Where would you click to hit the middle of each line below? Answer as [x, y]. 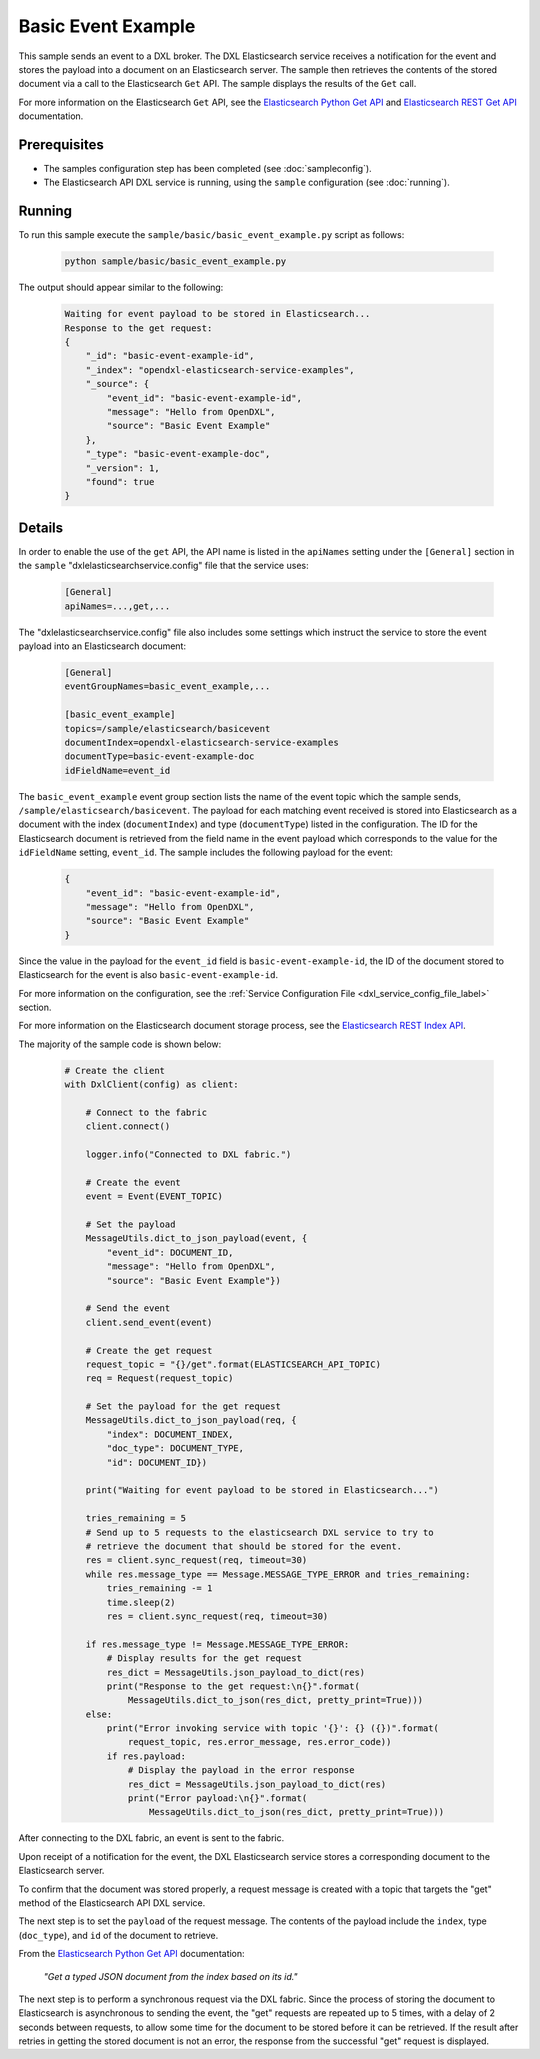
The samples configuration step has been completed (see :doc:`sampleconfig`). [207, 169]
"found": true [120, 481]
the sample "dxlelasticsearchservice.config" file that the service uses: [163, 566]
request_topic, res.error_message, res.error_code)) [259, 1742]
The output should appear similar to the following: [121, 287]
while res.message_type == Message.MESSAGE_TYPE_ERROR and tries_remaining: [278, 1574]
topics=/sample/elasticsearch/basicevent [167, 728]
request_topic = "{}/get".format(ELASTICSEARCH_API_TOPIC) [233, 1364]
